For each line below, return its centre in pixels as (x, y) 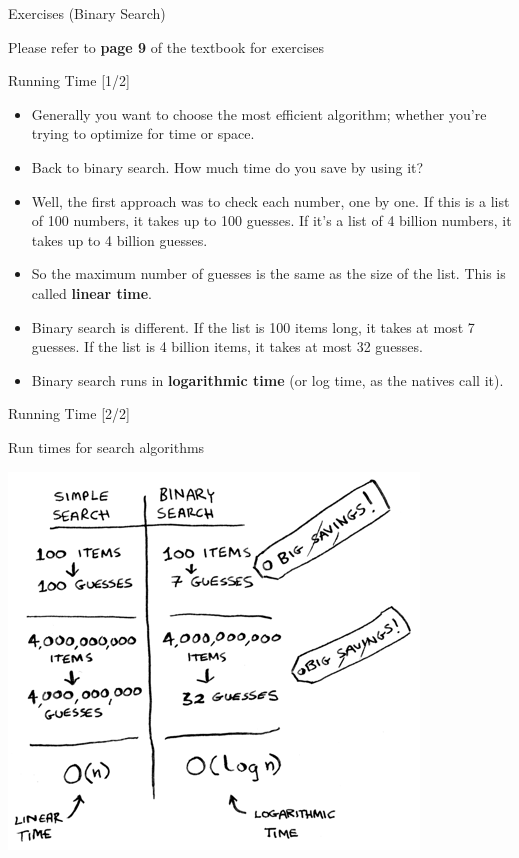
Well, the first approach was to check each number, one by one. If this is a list (270, 200)
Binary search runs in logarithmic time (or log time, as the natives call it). (267, 379)
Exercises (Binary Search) (87, 13)
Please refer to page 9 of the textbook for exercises (166, 46)
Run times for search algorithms (106, 446)
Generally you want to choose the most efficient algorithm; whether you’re (259, 113)
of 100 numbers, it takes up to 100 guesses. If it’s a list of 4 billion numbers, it (271, 220)
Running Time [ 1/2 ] (69, 80)
